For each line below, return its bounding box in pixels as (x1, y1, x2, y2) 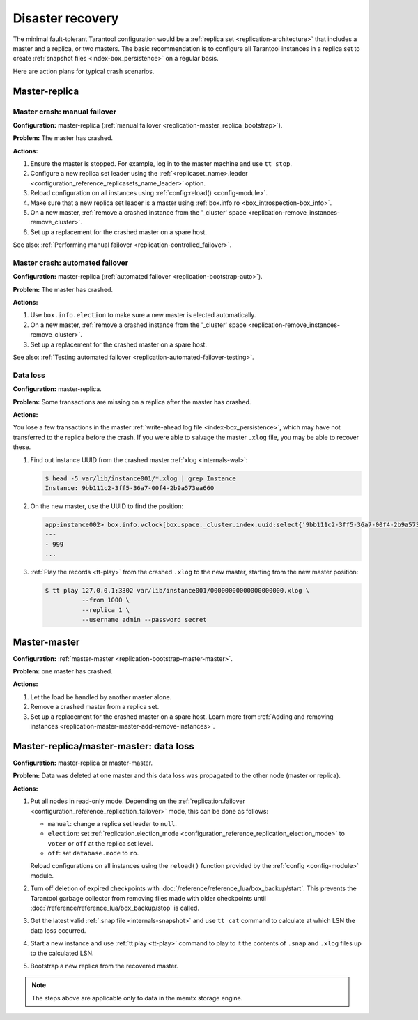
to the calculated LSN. (30, 949, 94, 957)
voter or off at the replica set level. (47, 839, 153, 847)
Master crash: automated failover (13, 258, 129, 268)
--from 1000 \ (81, 596, 130, 604)
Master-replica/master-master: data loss (13, 740, 195, 752)
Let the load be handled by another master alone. (30, 692, 172, 701)
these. (13, 443, 31, 451)
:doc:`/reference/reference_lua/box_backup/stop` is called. (30, 904, 200, 913)
